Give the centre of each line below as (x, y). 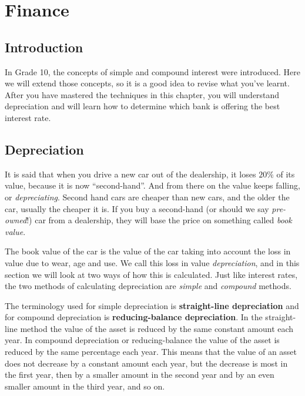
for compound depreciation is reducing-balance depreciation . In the (134, 317)
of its (286, 174)
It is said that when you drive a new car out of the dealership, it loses (130, 174)
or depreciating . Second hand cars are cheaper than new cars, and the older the (147, 197)
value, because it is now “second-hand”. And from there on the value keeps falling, (152, 185)
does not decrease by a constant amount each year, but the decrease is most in (146, 363)
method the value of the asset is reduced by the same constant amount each (157, 328)
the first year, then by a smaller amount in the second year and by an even (140, 375)
